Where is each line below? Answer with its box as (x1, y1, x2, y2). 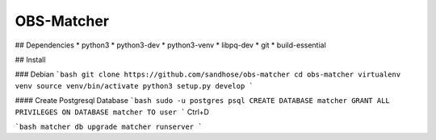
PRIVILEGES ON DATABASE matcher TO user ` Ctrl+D (15, 107, 210, 117)
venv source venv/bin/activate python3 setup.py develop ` (15, 81, 254, 90)
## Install (15, 55, 46, 64)
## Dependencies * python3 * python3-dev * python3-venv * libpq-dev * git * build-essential (15, 40, 326, 50)
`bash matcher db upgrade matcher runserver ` (15, 121, 203, 131)
